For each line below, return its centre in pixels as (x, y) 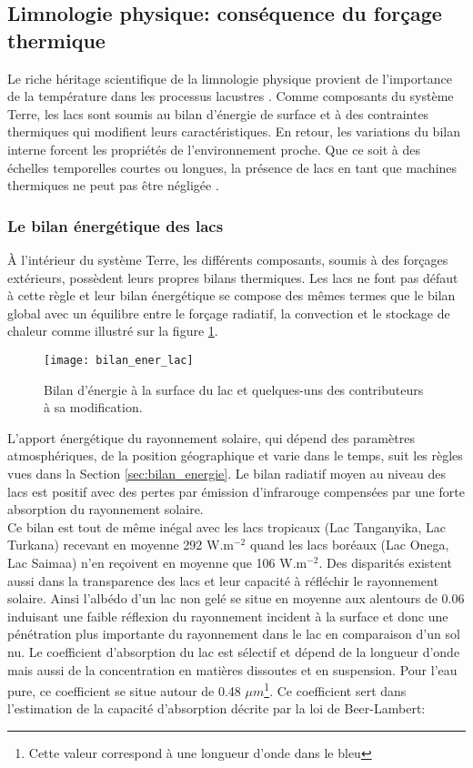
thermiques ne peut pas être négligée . (113, 185)
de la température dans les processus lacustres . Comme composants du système (231, 96)
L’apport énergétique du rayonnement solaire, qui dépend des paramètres (211, 437)
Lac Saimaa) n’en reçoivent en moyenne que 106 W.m (157, 562)
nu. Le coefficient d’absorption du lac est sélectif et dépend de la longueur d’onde (234, 651)
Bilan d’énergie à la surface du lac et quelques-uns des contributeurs (234, 389)
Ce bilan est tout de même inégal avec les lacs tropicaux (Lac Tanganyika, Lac (227, 526)
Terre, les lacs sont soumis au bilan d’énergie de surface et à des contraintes (218, 113)
